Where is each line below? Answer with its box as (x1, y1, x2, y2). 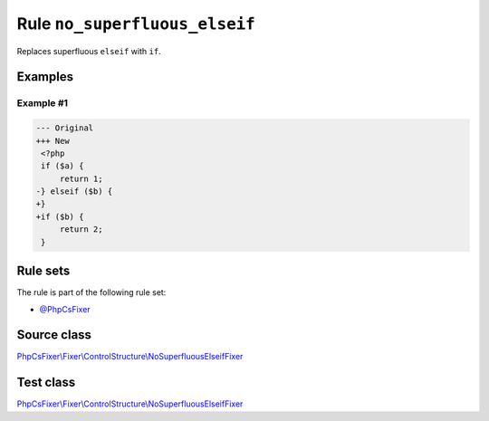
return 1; (59, 173, 103, 184)
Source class (16, 327, 92, 343)
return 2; (59, 225, 103, 234)
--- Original (35, 123, 94, 133)
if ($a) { (41, 161, 84, 171)
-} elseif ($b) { (35, 187, 113, 196)
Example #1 (16, 97, 68, 110)
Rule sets (16, 263, 71, 279)
